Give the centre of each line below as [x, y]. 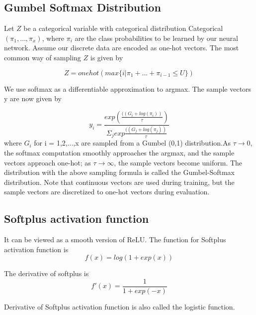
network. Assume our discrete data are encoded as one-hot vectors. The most [122, 48]
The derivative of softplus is [46, 273]
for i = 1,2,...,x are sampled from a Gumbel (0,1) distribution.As [132, 143]
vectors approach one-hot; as [47, 162]
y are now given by [33, 98]
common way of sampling [43, 57]
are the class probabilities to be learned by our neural [156, 38]
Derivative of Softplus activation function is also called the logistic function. [120, 307]
